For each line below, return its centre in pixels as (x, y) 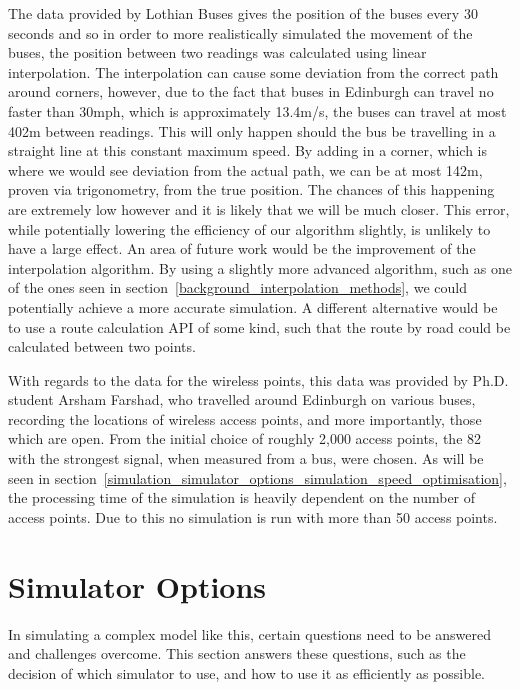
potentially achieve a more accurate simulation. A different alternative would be (253, 306)
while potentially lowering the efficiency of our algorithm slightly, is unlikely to (249, 228)
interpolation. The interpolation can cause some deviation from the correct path (253, 71)
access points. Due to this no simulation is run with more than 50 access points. (253, 516)
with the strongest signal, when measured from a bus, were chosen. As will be (246, 458)
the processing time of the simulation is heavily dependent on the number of (242, 497)
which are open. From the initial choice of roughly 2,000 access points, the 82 (245, 438)
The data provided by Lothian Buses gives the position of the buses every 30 (243, 13)
